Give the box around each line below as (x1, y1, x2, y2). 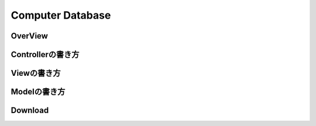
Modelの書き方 (11, 87, 66, 97)
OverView (11, 31, 48, 41)
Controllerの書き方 (11, 50, 80, 60)
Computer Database (11, 9, 111, 22)
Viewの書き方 (11, 68, 61, 78)
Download (11, 106, 49, 116)
